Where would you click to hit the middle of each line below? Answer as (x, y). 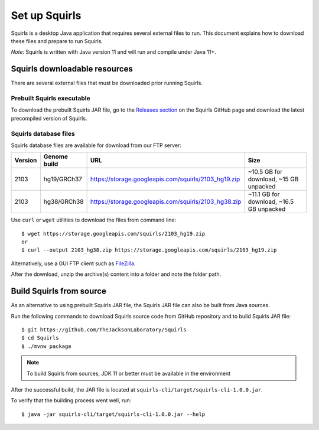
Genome (56, 157)
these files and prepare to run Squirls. (57, 41)
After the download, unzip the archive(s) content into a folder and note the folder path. (116, 274)
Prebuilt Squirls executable (51, 98)
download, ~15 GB (273, 179)
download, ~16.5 (271, 202)
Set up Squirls (46, 15)
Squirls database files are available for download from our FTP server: (96, 145)
